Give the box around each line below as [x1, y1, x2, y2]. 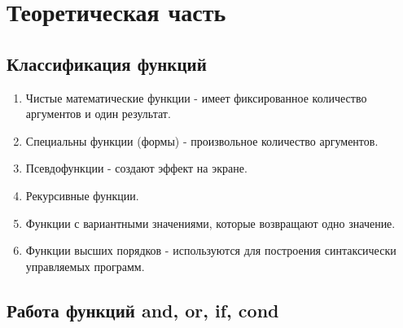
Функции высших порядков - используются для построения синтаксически [25, 242, 396, 259]
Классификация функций [7, 50, 207, 76]
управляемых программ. [25, 257, 145, 274]
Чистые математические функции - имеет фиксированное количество [25, 89, 367, 106]
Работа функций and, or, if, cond [7, 297, 279, 322]
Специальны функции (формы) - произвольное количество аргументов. [25, 132, 379, 149]
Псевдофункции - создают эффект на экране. [25, 160, 247, 177]
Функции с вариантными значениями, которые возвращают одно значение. [25, 214, 396, 231]
